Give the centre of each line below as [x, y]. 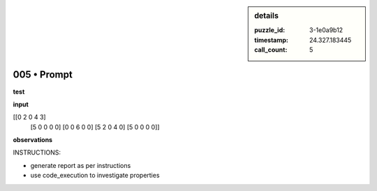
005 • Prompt [43, 75]
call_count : [271, 50]
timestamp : [272, 40]
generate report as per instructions [81, 165]
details [267, 16]
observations [32, 140]
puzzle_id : [270, 30]
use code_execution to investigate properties [95, 176]
